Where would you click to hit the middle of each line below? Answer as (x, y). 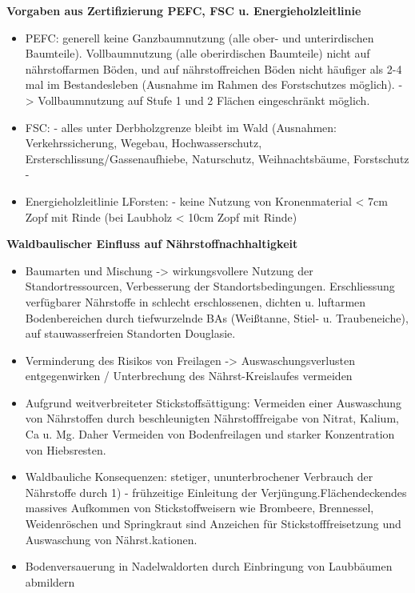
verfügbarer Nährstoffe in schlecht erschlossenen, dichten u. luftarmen (196, 301)
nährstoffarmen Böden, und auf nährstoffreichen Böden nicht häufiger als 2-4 (213, 68)
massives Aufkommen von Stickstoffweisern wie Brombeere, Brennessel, (200, 508)
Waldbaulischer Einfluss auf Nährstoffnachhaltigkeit (152, 244)
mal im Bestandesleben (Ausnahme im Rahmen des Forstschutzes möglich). (210, 84)
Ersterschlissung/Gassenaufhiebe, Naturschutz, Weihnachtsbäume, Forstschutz (217, 158)
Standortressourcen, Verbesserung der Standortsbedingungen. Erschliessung (210, 286)
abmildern (50, 581)
